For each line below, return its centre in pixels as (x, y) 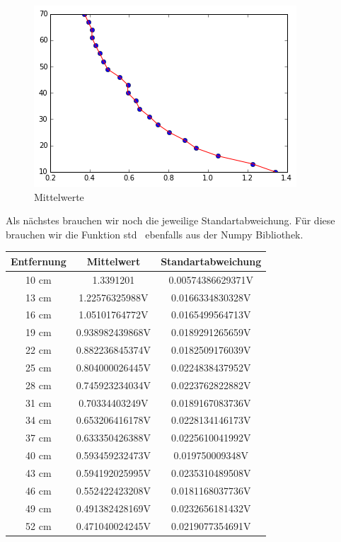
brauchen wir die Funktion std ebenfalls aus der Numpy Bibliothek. (155, 234)
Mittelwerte (59, 196)
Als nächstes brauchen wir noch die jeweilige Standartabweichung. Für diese (170, 220)
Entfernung (39, 261)
